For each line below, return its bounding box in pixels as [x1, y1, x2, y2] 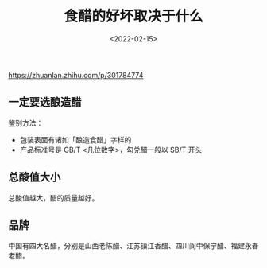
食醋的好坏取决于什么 [63, 7, 203, 25]
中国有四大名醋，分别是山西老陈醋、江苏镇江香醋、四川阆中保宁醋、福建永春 [8, 241, 259, 251]
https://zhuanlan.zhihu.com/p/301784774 [8, 70, 144, 80]
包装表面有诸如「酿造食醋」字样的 [19, 134, 132, 144]
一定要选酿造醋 [8, 95, 82, 109]
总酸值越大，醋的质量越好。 [8, 192, 99, 203]
